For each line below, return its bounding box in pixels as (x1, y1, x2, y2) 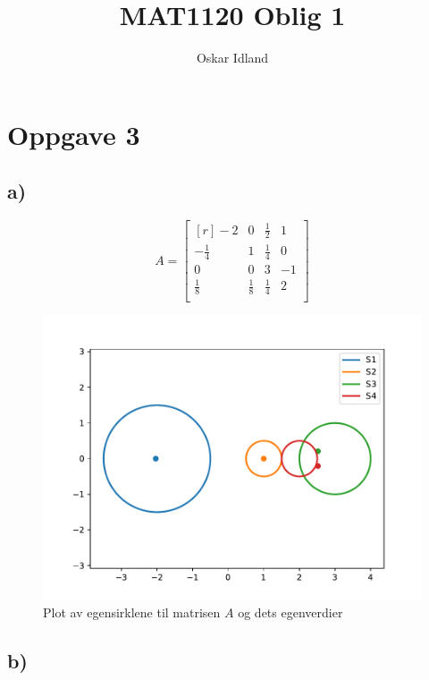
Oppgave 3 (7, 115, 140, 152)
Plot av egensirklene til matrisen (43, 602, 221, 621)
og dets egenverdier (238, 602, 343, 621)
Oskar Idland (196, 48, 269, 67)
